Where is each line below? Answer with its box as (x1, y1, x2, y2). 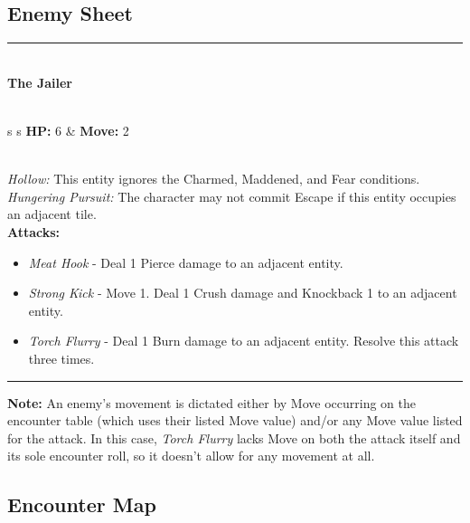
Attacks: (7, 222, 61, 241)
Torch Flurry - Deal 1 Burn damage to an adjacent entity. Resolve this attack (28, 331, 459, 350)
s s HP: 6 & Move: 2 (7, 120, 129, 139)
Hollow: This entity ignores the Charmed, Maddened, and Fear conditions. (7, 169, 420, 188)
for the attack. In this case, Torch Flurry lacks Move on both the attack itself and (7, 428, 461, 447)
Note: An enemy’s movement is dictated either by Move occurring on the (7, 393, 416, 412)
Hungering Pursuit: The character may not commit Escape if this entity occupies (7, 186, 456, 205)
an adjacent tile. (7, 204, 97, 223)
